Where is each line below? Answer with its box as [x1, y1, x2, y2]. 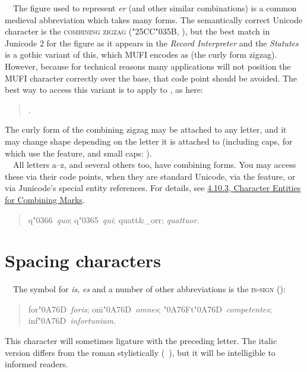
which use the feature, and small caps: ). [5, 146, 152, 159]
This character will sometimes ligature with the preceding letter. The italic [5, 335, 277, 346]
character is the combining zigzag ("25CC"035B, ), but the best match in [5, 25, 270, 37]
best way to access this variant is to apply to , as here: [5, 83, 203, 96]
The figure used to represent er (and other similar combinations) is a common [12, 2, 297, 14]
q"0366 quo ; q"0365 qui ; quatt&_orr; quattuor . [28, 213, 200, 226]
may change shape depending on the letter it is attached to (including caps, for [5, 135, 293, 147]
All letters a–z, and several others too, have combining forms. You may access [12, 158, 296, 171]
